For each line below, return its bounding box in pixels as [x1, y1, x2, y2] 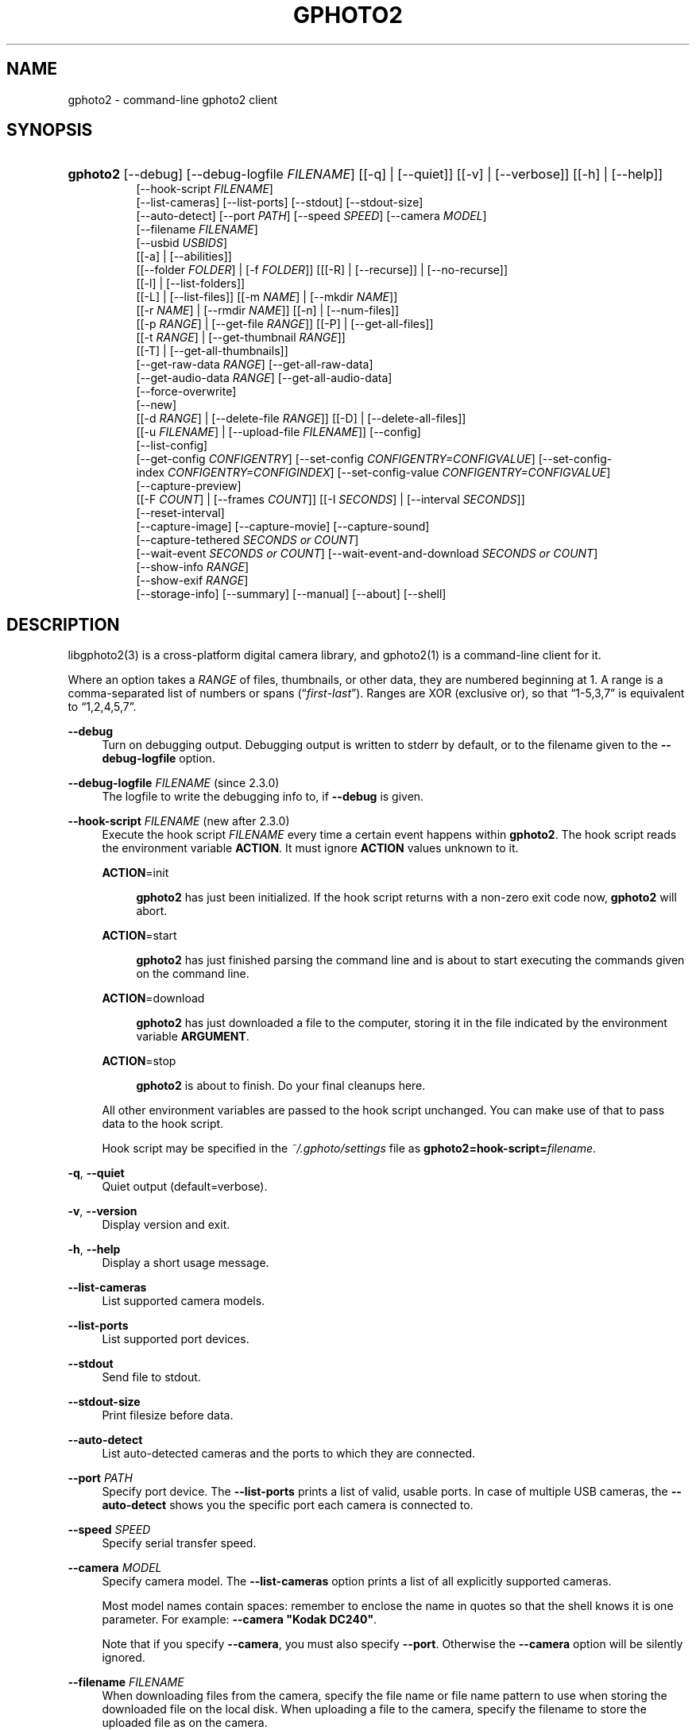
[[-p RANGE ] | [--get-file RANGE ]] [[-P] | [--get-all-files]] [136, 317, 434, 331]
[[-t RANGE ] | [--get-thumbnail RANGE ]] [136, 330, 346, 345]
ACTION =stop [102, 1054, 176, 1068]
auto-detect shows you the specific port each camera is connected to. [102, 1498, 474, 1512]
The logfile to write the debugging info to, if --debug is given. [102, 790, 424, 804]
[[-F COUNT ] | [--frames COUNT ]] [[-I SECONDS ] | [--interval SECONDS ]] [136, 492, 525, 507]
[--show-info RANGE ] [136, 560, 249, 574]
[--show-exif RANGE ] [136, 573, 249, 588]
